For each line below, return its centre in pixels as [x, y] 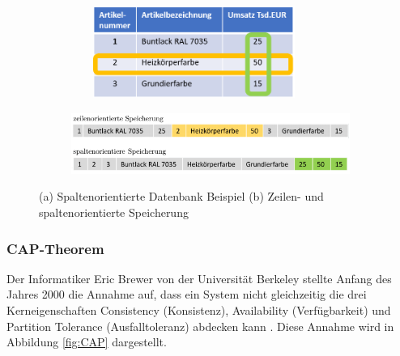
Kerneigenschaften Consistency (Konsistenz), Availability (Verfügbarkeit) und [199, 310]
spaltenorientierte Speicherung [114, 212]
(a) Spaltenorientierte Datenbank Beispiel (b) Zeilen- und [181, 196]
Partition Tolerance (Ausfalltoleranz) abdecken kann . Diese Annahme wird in [200, 326]
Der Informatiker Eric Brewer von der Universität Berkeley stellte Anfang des [199, 278]
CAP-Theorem [55, 248]
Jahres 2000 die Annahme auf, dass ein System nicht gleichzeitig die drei [187, 294]
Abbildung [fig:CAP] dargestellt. [87, 342]
